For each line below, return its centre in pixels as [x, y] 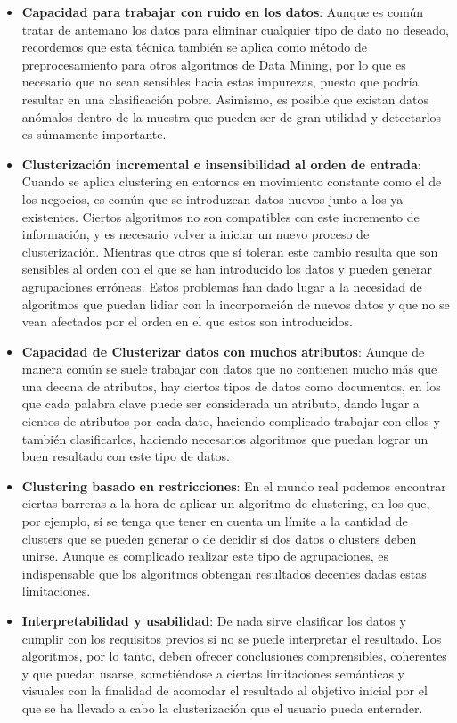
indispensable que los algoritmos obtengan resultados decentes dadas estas [224, 573]
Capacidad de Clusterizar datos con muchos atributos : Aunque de [223, 351]
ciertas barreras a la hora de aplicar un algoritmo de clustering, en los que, [226, 503]
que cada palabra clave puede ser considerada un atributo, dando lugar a [220, 403]
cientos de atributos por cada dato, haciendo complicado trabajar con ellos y [231, 421]
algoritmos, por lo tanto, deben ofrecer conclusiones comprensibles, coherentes [234, 656]
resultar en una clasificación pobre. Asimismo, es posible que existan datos [225, 99]
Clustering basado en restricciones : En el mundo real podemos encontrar [234, 485]
